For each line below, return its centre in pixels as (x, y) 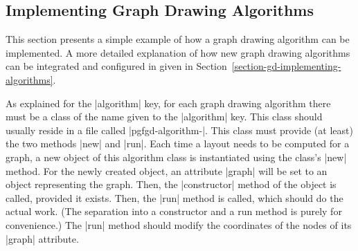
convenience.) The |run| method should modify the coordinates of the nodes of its (179, 224)
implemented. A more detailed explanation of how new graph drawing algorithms (178, 52)
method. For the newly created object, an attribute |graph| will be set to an (167, 170)
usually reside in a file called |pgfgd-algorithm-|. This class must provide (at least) (179, 130)
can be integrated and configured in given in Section (116, 66)
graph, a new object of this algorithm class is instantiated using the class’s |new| (176, 157)
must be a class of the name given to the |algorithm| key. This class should (164, 117)
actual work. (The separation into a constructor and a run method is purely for (174, 211)
